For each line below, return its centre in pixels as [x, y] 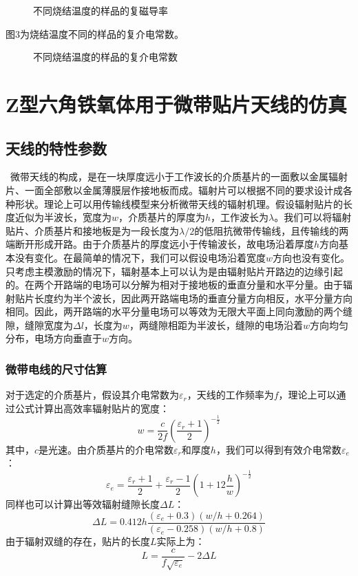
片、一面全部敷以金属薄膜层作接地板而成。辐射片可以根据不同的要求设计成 [174, 190]
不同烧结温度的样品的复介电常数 [105, 57]
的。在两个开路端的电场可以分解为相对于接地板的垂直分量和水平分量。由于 [174, 285]
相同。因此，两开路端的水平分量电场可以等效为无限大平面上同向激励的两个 [174, 311]
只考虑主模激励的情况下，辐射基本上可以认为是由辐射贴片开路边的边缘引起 [174, 271]
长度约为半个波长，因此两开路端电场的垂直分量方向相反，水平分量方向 [193, 298]
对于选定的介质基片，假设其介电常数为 [92, 395]
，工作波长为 [240, 217]
